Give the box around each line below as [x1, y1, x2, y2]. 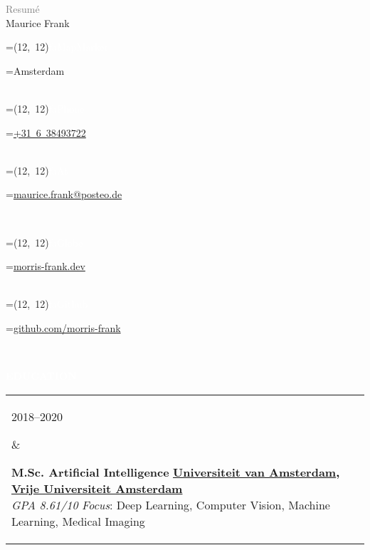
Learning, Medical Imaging [11, 512, 145, 529]
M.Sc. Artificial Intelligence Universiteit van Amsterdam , [11, 463, 340, 480]
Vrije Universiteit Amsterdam [11, 479, 183, 497]
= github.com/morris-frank [6, 320, 121, 335]
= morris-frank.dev [6, 259, 85, 274]
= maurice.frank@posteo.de [6, 187, 122, 202]
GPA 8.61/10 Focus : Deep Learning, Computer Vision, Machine [11, 496, 330, 513]
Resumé [6, 1, 40, 16]
